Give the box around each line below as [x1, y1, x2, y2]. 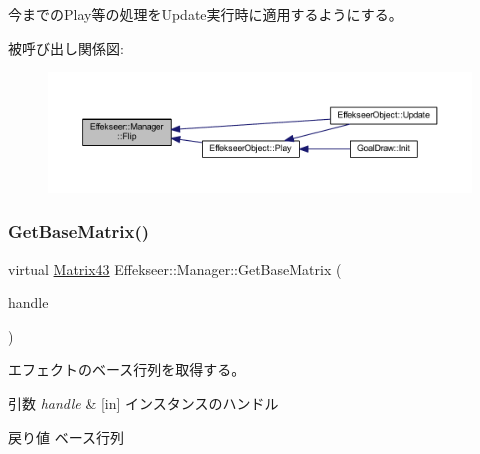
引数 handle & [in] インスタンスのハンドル [8, 392, 279, 413]
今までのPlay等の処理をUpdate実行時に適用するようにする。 [8, 4, 403, 24]
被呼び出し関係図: [8, 37, 124, 58]
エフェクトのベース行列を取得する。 [8, 359, 246, 380]
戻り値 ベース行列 [8, 426, 124, 447]
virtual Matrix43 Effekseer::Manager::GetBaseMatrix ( [8, 258, 342, 279]
